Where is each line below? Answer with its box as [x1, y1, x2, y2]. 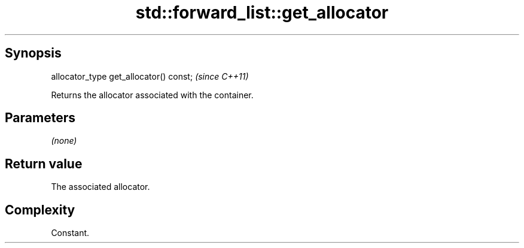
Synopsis [5, 46, 62, 61]
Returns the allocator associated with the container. [51, 89, 254, 100]
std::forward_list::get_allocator [135, 2, 389, 23]
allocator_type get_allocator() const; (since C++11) [51, 71, 249, 81]
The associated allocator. [51, 182, 150, 192]
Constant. [51, 228, 90, 238]
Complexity [5, 202, 75, 217]
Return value [5, 156, 83, 171]
